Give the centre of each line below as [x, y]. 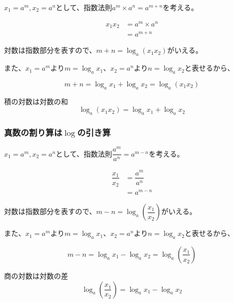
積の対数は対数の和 [36, 101]
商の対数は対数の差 [36, 275]
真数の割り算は [33, 132]
